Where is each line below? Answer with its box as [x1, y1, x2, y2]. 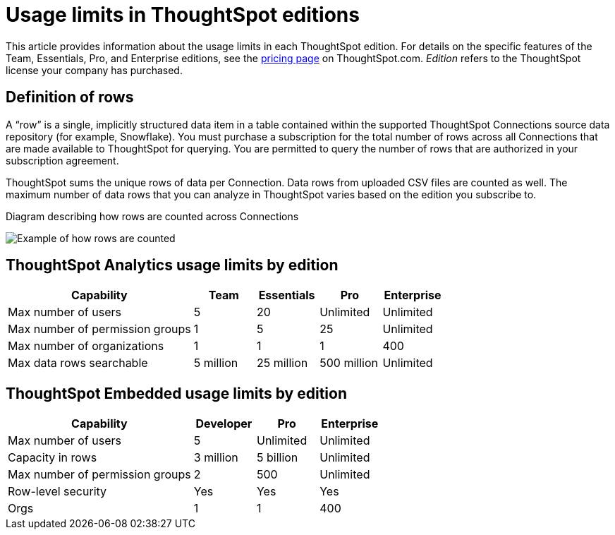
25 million [256, 356, 308, 371]
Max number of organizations [8, 339, 164, 354]
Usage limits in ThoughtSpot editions [6, 3, 360, 27]
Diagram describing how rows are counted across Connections [6, 210, 299, 222]
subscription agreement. [6, 154, 119, 167]
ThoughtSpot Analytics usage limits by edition [6, 256, 339, 275]
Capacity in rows [8, 450, 97, 465]
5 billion [256, 450, 298, 465]
